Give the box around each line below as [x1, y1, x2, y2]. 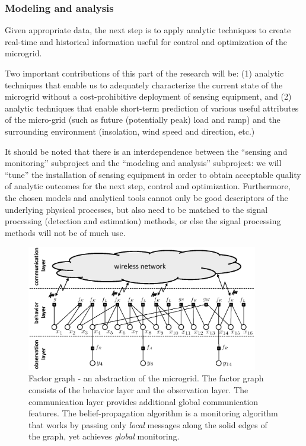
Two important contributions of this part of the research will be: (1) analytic [5, 67, 284, 79]
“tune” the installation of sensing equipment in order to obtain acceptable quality [5, 168, 301, 180]
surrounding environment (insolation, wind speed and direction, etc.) [5, 125, 255, 137]
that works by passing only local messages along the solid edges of [28, 418, 267, 431]
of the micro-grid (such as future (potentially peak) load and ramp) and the [5, 113, 280, 126]
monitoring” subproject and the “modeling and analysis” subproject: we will [5, 157, 282, 169]
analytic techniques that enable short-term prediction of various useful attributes [5, 101, 299, 114]
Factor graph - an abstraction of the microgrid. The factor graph [28, 372, 264, 384]
